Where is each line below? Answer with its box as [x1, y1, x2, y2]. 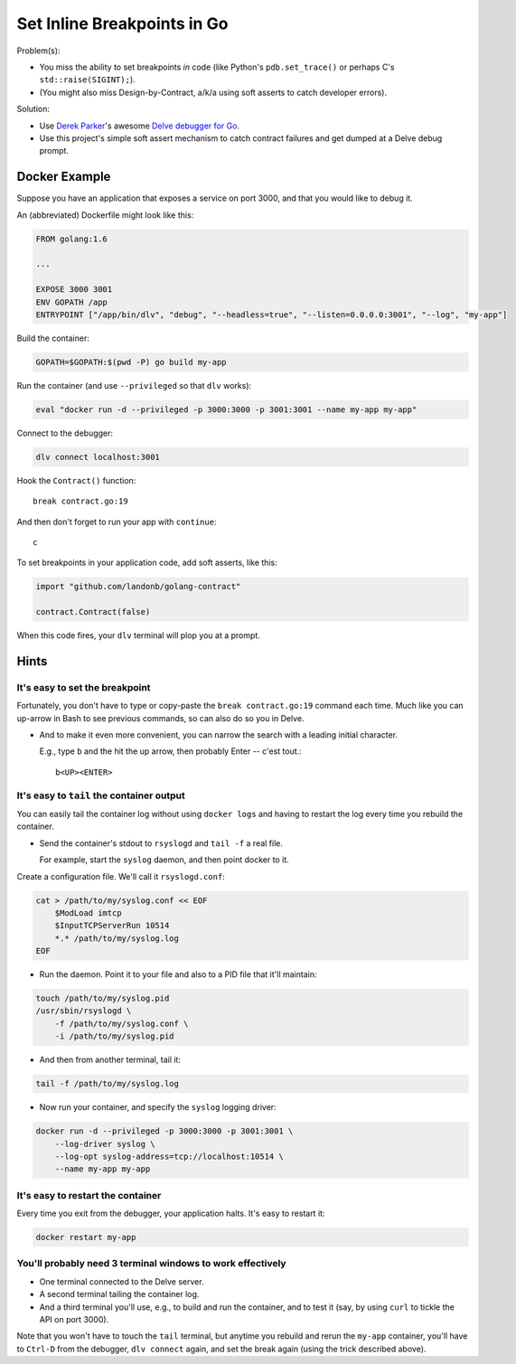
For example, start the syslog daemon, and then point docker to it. [39, 854, 289, 865]
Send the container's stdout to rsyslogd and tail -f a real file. [39, 837, 284, 849]
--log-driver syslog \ [54, 1139, 155, 1149]
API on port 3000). [39, 1313, 109, 1324]
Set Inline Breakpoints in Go [16, 14, 229, 33]
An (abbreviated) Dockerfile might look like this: [16, 209, 194, 221]
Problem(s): [16, 45, 61, 56]
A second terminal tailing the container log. [39, 1289, 200, 1300]
